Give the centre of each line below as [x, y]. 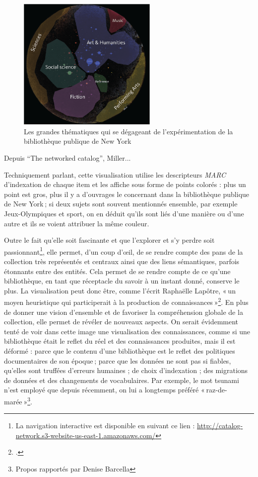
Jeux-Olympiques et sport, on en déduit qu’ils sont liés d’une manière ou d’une [124, 214]
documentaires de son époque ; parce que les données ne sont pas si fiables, [118, 360]
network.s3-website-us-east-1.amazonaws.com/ [86, 435]
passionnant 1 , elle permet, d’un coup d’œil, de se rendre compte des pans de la [124, 251]
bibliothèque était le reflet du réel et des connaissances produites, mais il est [120, 341]
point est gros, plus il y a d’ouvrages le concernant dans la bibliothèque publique [127, 194]
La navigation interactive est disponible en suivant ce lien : [105, 426]
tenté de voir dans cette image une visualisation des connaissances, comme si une [127, 331]
